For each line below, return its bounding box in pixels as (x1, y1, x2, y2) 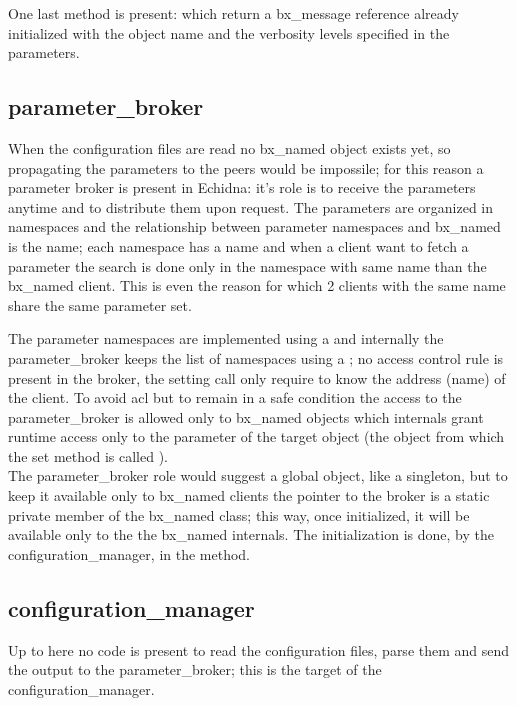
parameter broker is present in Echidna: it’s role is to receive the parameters (8, 177, 476, 198)
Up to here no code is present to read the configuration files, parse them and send (8, 639, 510, 660)
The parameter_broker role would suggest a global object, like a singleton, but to (8, 465, 508, 486)
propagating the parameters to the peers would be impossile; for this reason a (8, 157, 484, 178)
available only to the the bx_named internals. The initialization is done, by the (8, 524, 494, 545)
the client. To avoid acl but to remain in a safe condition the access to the (8, 387, 462, 408)
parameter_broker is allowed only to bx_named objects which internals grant (8, 406, 484, 427)
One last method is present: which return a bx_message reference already (8, 3, 459, 23)
